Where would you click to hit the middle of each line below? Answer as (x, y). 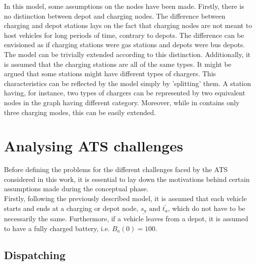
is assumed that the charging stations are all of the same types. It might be (118, 64)
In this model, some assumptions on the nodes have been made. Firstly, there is (124, 6)
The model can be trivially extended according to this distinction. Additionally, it (127, 54)
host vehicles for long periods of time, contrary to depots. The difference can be (124, 35)
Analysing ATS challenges (94, 146)
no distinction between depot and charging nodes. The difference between (115, 15)
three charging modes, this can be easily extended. (80, 112)
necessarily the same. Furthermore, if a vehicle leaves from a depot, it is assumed (126, 219)
